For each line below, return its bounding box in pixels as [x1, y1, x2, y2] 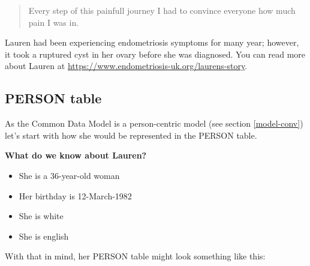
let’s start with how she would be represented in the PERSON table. [5, 128, 257, 141]
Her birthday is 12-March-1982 [19, 189, 132, 202]
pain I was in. [28, 16, 79, 28]
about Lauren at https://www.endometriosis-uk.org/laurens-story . [5, 59, 248, 72]
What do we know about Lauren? [5, 149, 147, 162]
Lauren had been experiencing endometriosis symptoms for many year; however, [5, 36, 299, 49]
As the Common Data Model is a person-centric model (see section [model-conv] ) [5, 117, 303, 130]
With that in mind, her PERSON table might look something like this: [5, 250, 266, 262]
